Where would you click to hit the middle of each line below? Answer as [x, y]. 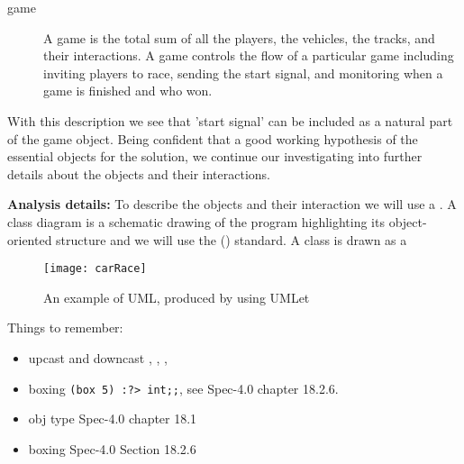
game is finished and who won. [128, 91]
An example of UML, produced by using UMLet [177, 297]
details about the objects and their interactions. [139, 173]
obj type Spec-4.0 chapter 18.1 [113, 419]
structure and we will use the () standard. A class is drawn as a [232, 239]
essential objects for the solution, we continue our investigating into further [215, 156]
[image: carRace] [95, 269]
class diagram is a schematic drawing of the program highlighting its [196, 221]
